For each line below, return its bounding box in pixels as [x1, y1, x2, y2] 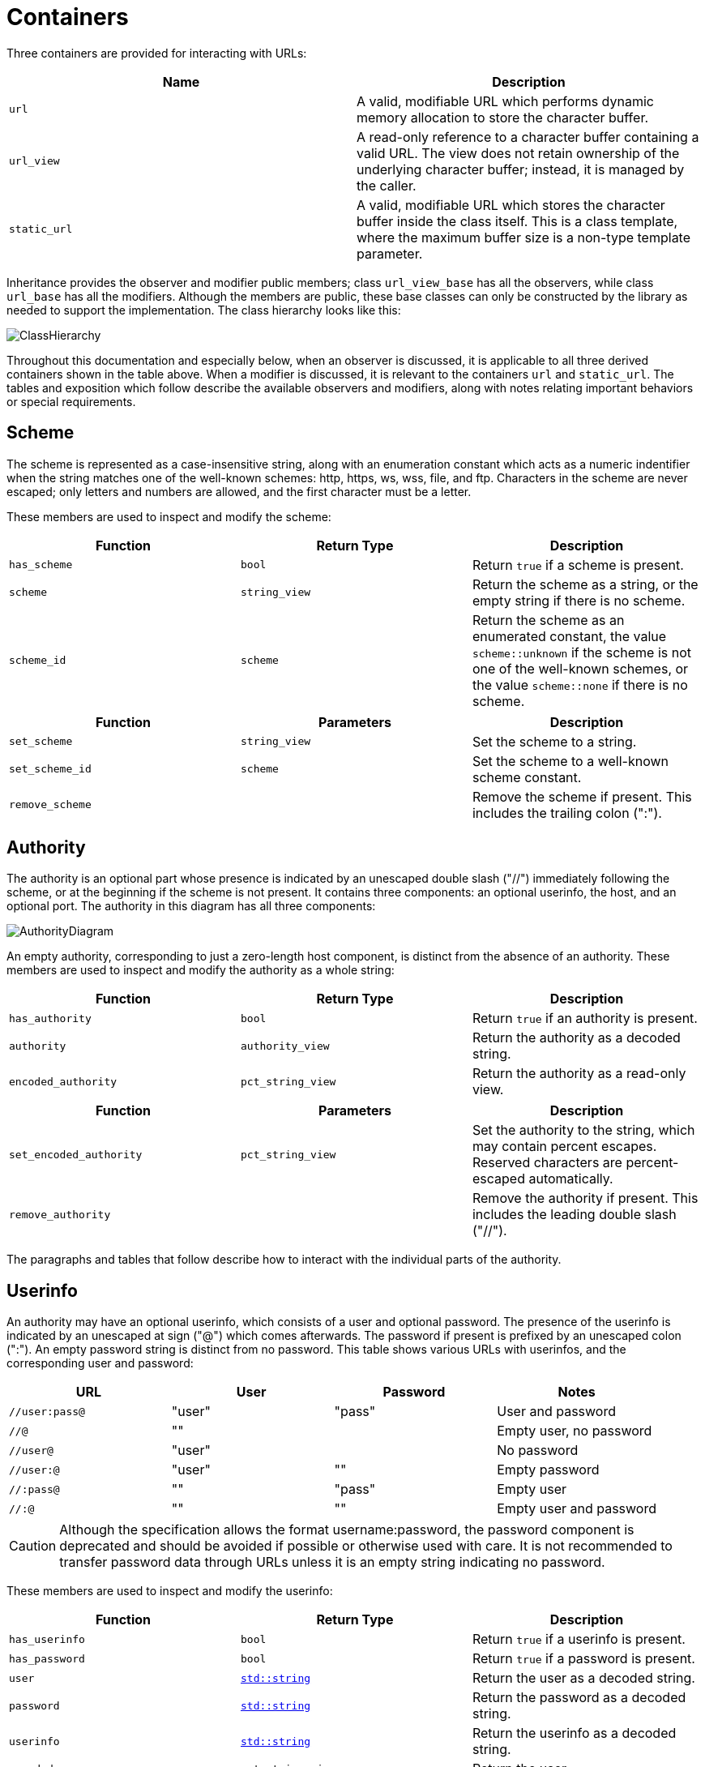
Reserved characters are [472, 1154, 622, 1171]
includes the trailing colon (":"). [472, 804, 662, 821]
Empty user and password [497, 1500, 656, 1517]
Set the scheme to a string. [472, 733, 637, 750]
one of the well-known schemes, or [472, 660, 689, 677]
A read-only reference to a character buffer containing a [357, 128, 699, 145]
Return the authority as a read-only [472, 1065, 686, 1082]
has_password [9, 1652, 85, 1665]
